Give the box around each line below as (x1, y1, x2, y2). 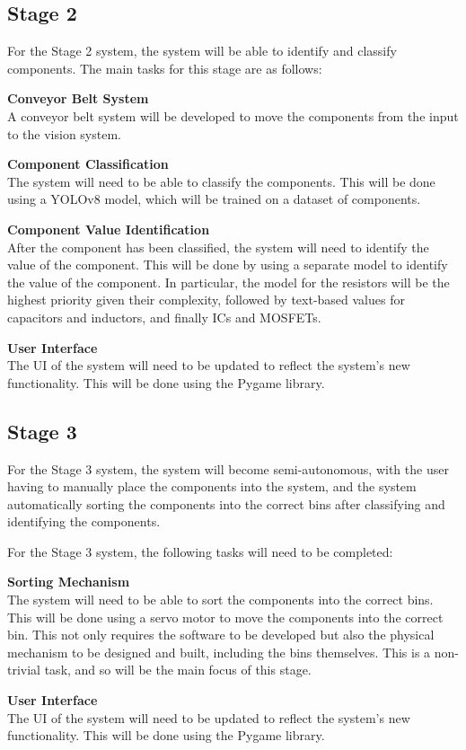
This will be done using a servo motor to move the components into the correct (7, 607, 444, 626)
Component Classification (7, 154, 169, 173)
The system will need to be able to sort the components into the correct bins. (7, 590, 434, 609)
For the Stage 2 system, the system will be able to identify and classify (7, 41, 397, 60)
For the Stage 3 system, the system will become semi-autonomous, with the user (7, 459, 449, 478)
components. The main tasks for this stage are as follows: (7, 58, 322, 77)
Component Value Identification (7, 219, 210, 238)
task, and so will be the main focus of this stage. (44, 660, 312, 679)
